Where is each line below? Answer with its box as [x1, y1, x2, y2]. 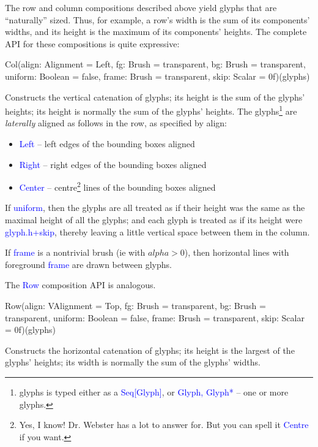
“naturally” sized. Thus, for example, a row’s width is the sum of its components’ [5, 13, 310, 26]
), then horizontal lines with [184, 246, 289, 259]
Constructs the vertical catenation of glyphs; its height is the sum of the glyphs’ [5, 90, 305, 103]
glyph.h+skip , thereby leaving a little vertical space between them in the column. [5, 225, 310, 238]
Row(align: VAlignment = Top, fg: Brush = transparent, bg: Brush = [5, 299, 266, 311]
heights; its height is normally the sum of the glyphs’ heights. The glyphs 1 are [5, 103, 297, 117]
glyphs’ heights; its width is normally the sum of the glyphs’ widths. [5, 356, 261, 369]
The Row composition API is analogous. [5, 278, 156, 291]
